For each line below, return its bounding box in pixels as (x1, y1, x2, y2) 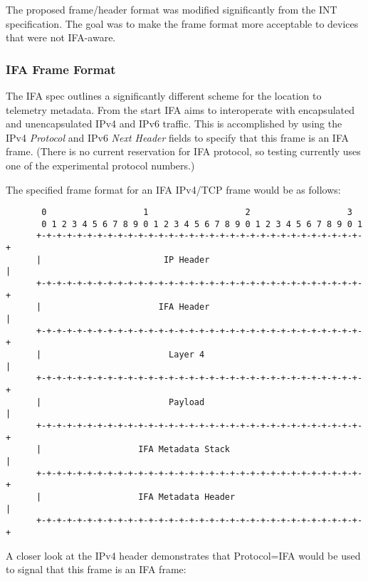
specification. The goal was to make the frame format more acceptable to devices (6, 16, 359, 31)
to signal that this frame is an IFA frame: (6, 562, 186, 577)
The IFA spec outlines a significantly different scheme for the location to (6, 88, 322, 103)
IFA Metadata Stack (138, 444, 230, 455)
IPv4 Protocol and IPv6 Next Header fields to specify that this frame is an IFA (6, 130, 349, 145)
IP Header (163, 254, 210, 265)
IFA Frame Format (6, 60, 116, 78)
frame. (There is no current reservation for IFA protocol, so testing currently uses (6, 144, 361, 159)
